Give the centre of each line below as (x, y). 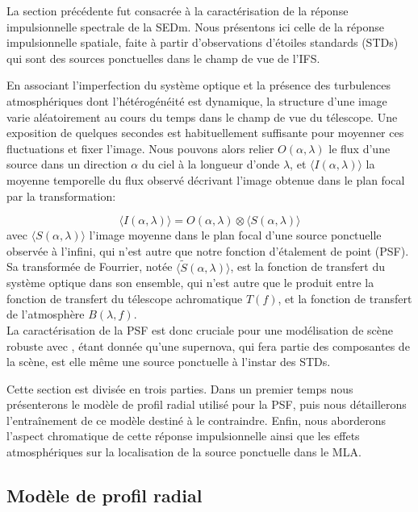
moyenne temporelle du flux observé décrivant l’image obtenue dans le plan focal (206, 179)
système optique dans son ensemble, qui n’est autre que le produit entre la (190, 283)
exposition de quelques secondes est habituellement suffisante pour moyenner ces (205, 133)
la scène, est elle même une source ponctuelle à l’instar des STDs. (169, 362)
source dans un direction (67, 164)
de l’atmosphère (46, 314)
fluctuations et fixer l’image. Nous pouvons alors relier (140, 148)
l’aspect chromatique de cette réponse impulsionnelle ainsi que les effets (183, 436)
